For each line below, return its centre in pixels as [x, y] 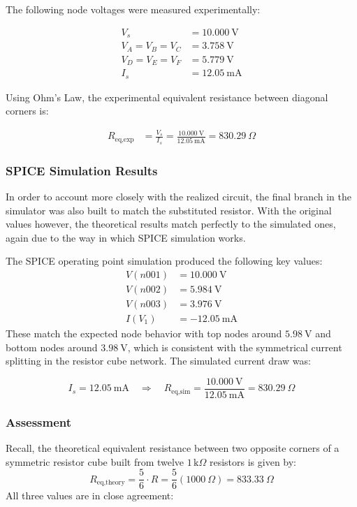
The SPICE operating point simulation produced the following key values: [164, 261]
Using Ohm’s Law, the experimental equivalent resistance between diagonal [167, 97]
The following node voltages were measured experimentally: [133, 9]
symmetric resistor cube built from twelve [95, 461]
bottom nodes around [52, 347]
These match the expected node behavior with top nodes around [144, 333]
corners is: [27, 111]
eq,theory [111, 483]
